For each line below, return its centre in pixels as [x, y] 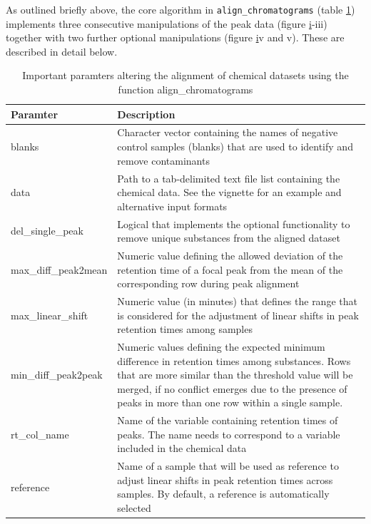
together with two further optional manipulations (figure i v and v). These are [175, 37]
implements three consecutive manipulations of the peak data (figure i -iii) [167, 23]
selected [134, 508]
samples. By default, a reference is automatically [223, 494]
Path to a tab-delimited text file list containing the [229, 178]
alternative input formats [172, 206]
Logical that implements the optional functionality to [234, 224]
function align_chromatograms [185, 89]
